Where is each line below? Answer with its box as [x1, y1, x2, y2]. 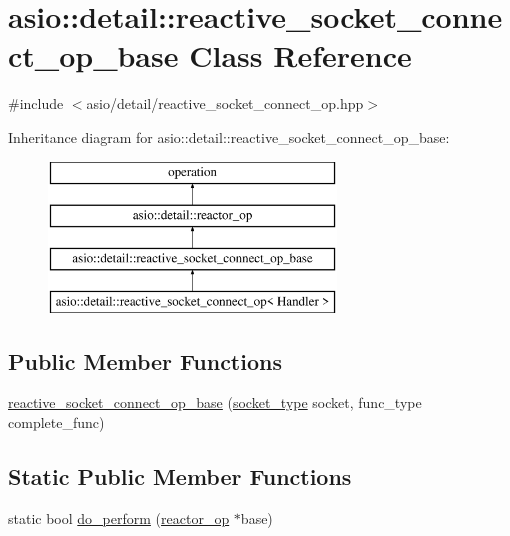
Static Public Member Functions [8, 461, 352, 492]
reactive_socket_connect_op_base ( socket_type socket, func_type [8, 392, 422, 413]
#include [8, 93, 64, 114]
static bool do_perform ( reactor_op [8, 507, 230, 528]
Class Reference [189, 35, 412, 76]
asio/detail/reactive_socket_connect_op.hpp [86, 93, 364, 114]
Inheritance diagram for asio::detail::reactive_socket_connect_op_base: [8, 126, 450, 147]
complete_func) [8, 412, 105, 433]
